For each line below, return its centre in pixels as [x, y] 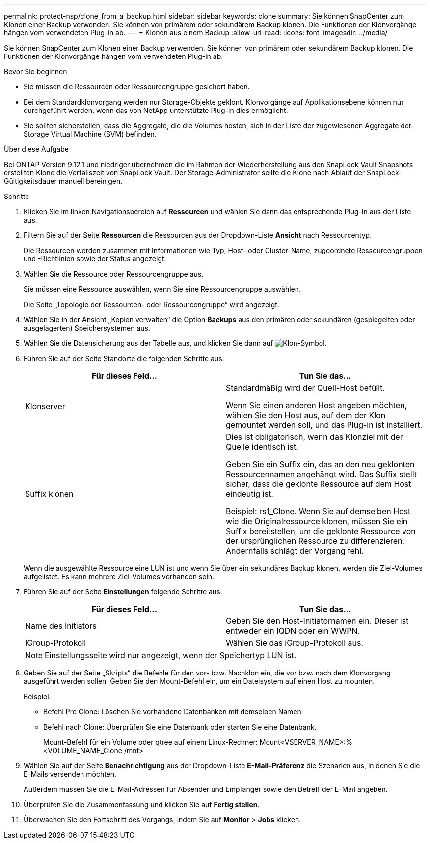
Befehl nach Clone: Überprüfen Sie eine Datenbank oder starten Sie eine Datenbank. [180, 727]
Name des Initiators [61, 626]
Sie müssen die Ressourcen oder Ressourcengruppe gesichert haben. [137, 87]
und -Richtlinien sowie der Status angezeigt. [95, 259]
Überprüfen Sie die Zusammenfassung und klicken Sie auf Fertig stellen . [142, 804]
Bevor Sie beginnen [36, 71]
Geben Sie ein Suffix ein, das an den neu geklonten [320, 464]
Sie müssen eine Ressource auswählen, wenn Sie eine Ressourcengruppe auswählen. [162, 289]
